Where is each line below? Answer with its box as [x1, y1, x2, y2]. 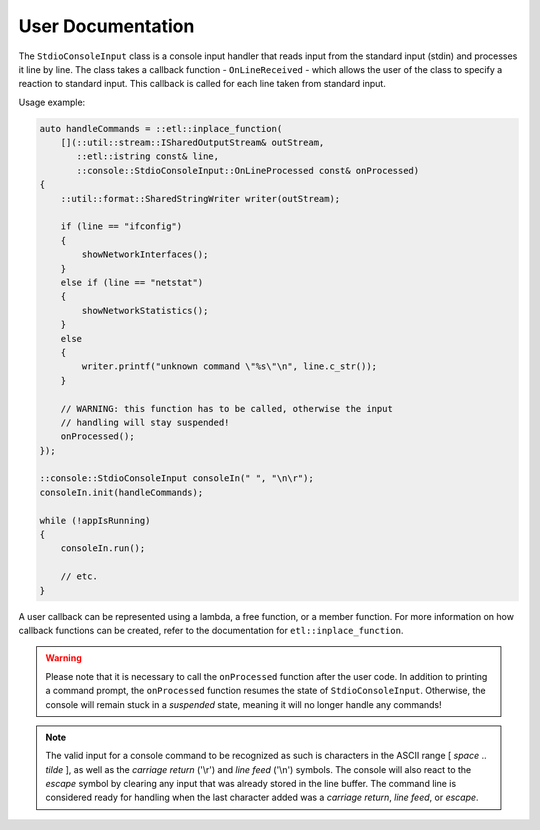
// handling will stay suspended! [60, 416, 230, 428]
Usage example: [18, 96, 86, 108]
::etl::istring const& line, [76, 151, 220, 162]
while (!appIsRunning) [39, 515, 151, 526]
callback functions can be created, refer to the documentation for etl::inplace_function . [18, 624, 404, 636]
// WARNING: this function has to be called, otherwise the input [60, 403, 394, 414]
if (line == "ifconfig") [60, 221, 183, 232]
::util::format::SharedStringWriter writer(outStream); [60, 193, 341, 204]
